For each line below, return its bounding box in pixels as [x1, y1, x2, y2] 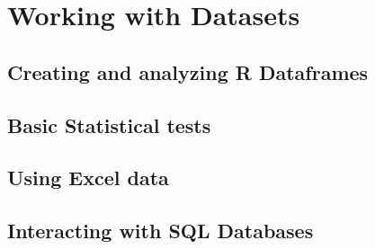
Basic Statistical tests [7, 111, 211, 138]
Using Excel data [7, 164, 169, 191]
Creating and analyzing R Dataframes [7, 58, 369, 85]
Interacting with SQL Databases [7, 217, 314, 245]
